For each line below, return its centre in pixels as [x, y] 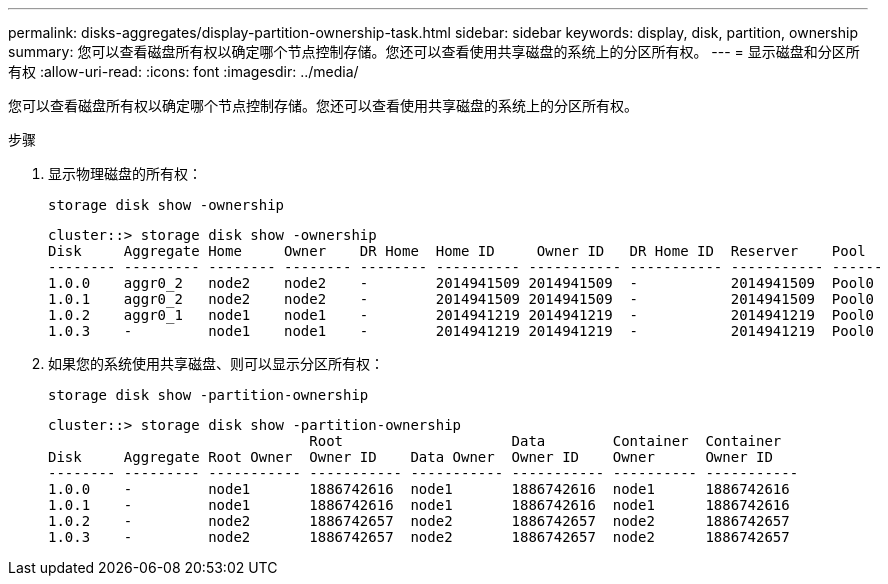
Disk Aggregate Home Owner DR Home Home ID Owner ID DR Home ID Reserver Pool [457, 251]
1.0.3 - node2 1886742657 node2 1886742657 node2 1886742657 [419, 537]
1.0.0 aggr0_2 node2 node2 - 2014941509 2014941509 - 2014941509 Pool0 [461, 283]
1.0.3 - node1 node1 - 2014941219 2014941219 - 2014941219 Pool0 [461, 331]
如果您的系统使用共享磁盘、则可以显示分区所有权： [216, 363]
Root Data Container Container [545, 441]
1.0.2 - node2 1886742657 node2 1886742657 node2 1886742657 [419, 521]
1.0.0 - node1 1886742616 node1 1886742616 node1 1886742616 [419, 489]
